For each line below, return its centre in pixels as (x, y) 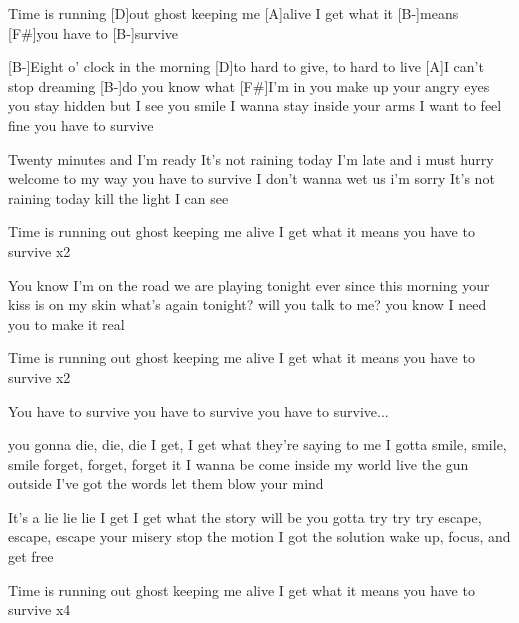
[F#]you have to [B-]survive (93, 32)
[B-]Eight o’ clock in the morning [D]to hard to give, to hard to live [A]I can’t (246, 66)
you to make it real (66, 323)
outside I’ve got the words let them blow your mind (166, 483)
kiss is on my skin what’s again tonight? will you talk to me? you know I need (247, 304)
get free (31, 556)
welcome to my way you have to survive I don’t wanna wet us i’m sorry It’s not (251, 178)
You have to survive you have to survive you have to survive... (198, 410)
